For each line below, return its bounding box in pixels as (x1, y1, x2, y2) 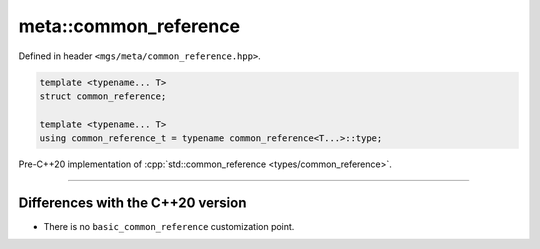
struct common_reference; (39, 90, 167, 102)
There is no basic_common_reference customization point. (43, 220, 295, 232)
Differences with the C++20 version (18, 194, 247, 211)
